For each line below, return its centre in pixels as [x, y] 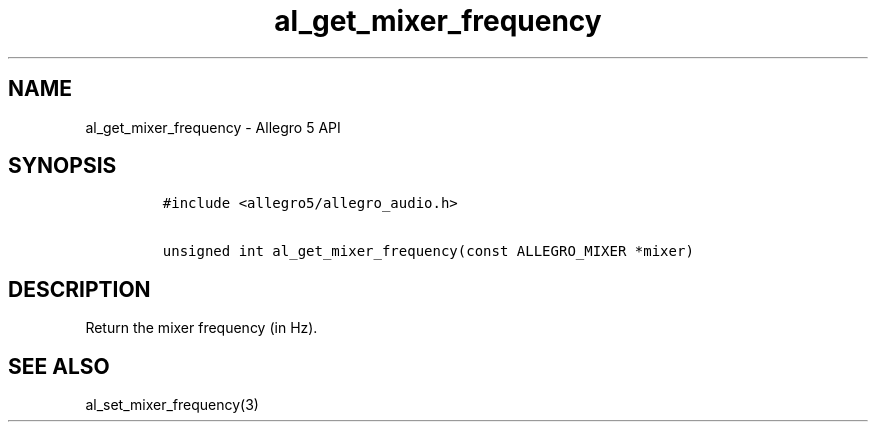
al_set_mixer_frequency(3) [172, 405]
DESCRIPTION [79, 289]
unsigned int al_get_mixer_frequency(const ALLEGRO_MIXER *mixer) [428, 251]
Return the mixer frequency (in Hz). [201, 328]
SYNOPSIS [62, 166]
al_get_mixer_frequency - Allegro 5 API [213, 127]
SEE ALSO [59, 366]
